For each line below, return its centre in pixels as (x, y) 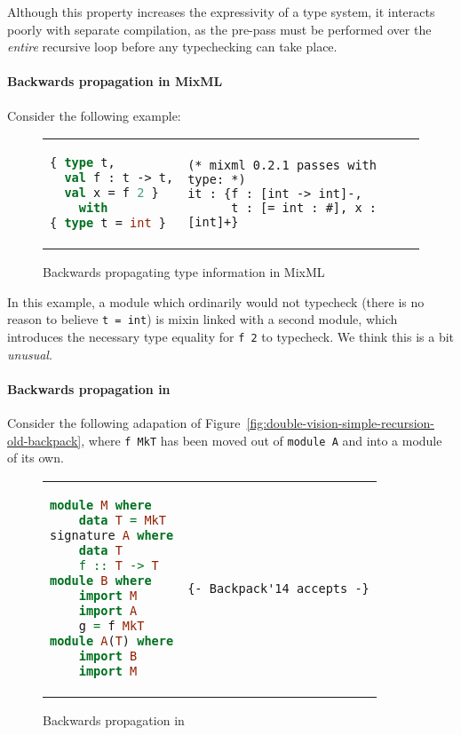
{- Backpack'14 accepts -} (278, 588)
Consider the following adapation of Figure (124, 422)
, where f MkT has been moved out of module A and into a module (262, 440)
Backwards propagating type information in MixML (184, 272)
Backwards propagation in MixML (115, 81)
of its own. (36, 458)
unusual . (30, 354)
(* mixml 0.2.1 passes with (282, 165)
